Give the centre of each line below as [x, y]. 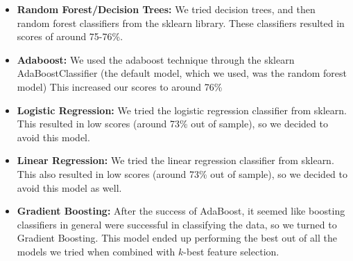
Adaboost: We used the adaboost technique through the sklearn [156, 59]
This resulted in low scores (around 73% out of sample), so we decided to [172, 124]
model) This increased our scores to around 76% [120, 86]
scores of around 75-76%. [70, 36]
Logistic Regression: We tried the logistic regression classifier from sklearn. [182, 110]
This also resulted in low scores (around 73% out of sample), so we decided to [182, 173]
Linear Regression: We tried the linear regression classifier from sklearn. [175, 160]
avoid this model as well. [69, 187]
